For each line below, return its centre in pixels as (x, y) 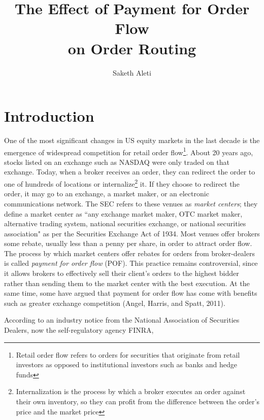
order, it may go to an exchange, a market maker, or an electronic (107, 194)
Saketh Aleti (132, 72)
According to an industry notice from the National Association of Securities (122, 320)
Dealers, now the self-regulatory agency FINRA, (79, 330)
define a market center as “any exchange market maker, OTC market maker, (123, 213)
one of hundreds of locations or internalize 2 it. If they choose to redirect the (122, 183)
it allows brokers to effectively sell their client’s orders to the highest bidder (122, 273)
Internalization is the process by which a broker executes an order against (131, 391)
